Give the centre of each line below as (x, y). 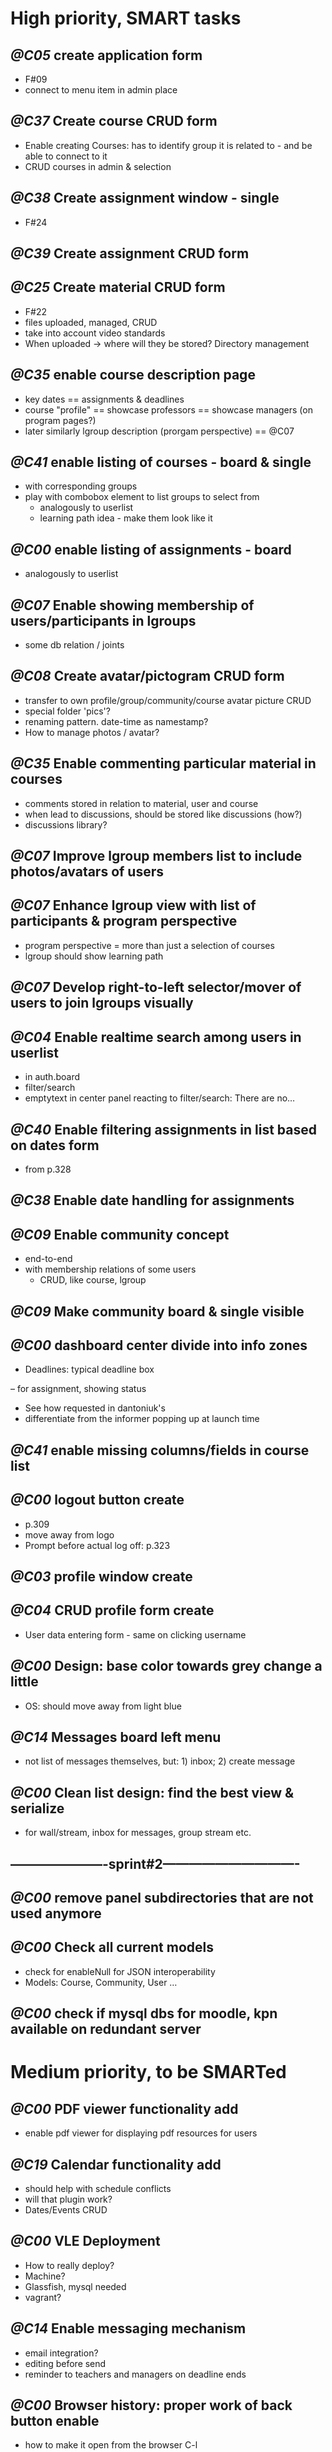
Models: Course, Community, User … (101, 1982)
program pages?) (60, 420)
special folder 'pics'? (67, 711)
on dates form (55, 1145)
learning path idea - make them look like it (126, 518)
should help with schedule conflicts (98, 2188)
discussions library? (66, 824)
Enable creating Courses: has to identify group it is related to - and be (168, 145)
